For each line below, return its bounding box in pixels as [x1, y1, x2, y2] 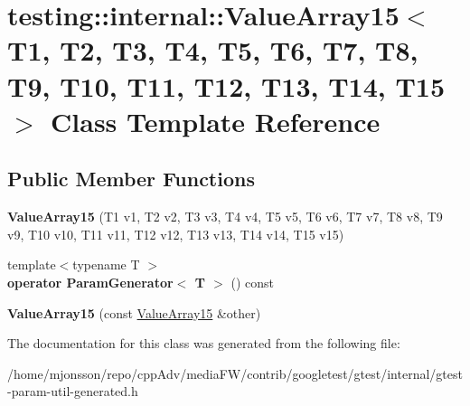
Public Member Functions [7, 165, 255, 193]
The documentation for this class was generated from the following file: [7, 334, 400, 353]
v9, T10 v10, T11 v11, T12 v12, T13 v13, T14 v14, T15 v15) [7, 224, 344, 243]
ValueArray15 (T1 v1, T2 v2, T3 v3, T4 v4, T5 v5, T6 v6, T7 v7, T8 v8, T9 [7, 207, 443, 226]
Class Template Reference [51, 102, 381, 139]
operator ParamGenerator [7, 272, 174, 291]
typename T [72, 255, 140, 274]
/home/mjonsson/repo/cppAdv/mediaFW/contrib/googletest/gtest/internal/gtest [7, 364, 463, 382]
